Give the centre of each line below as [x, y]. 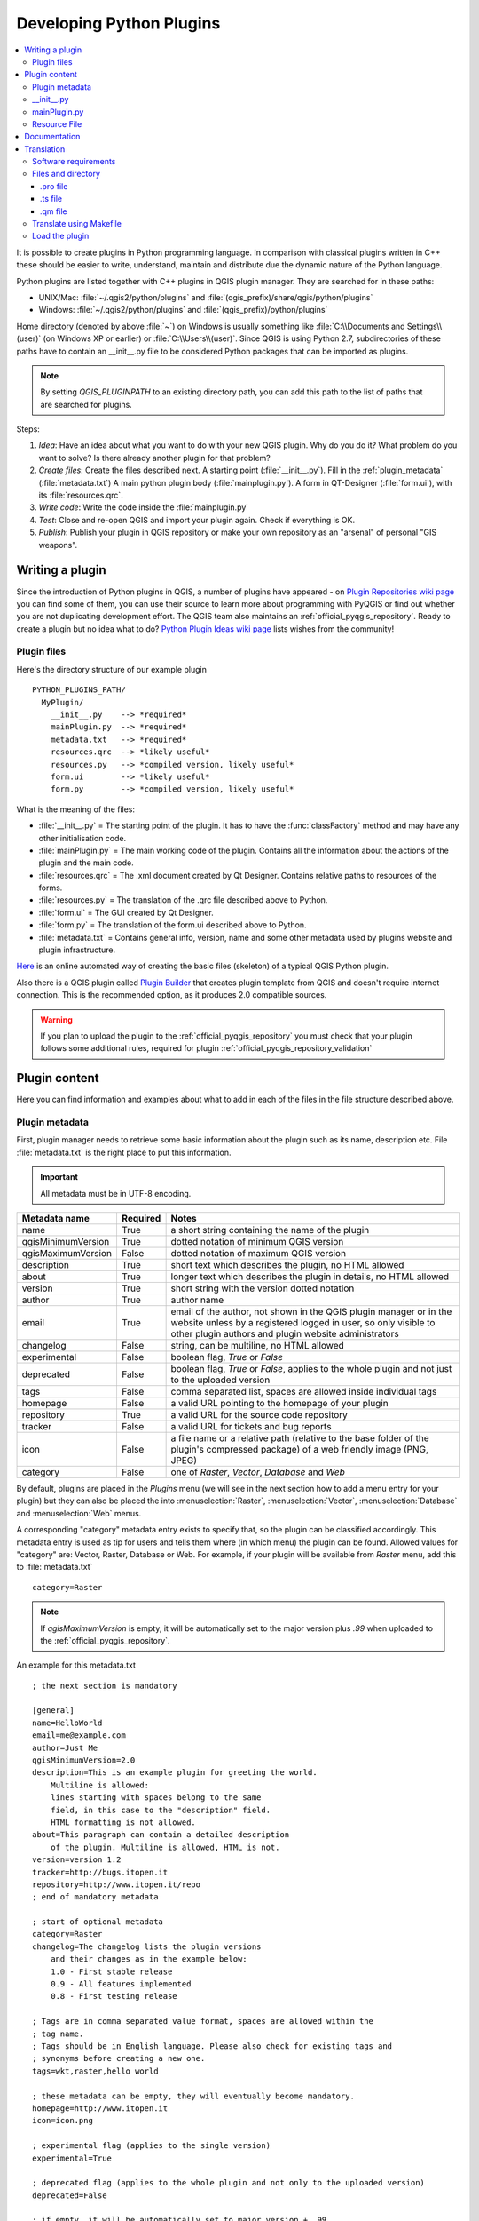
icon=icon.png [63, 2121]
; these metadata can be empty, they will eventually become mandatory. [193, 2096]
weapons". [58, 545]
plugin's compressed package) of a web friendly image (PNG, [300, 1449]
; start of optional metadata [98, 1922]
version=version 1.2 [77, 1860]
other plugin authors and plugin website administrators [285, 1333]
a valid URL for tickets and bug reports [251, 1426]
